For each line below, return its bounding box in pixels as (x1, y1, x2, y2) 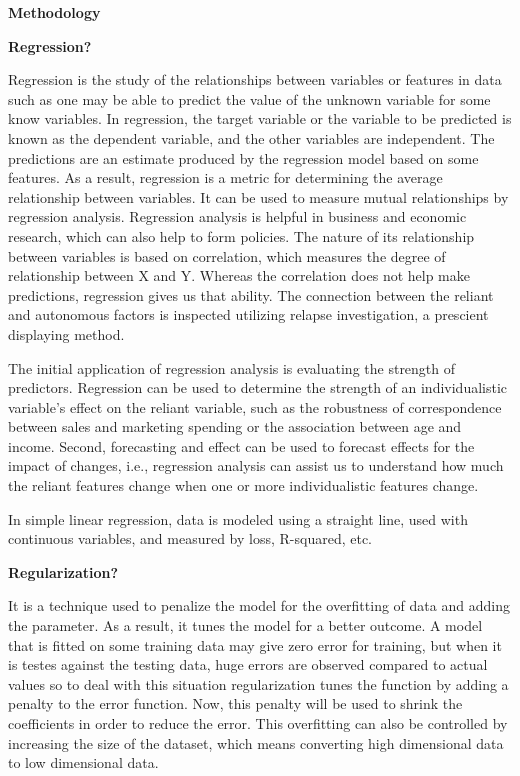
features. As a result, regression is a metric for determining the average (8, 167, 443, 188)
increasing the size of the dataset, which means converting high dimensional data (8, 732, 504, 753)
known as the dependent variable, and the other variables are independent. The (8, 127, 495, 148)
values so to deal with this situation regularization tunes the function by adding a (8, 673, 509, 694)
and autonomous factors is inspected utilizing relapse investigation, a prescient (8, 304, 489, 325)
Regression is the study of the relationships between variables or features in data (8, 69, 502, 90)
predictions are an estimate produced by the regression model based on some (8, 147, 479, 168)
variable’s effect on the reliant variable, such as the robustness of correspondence (8, 396, 502, 417)
